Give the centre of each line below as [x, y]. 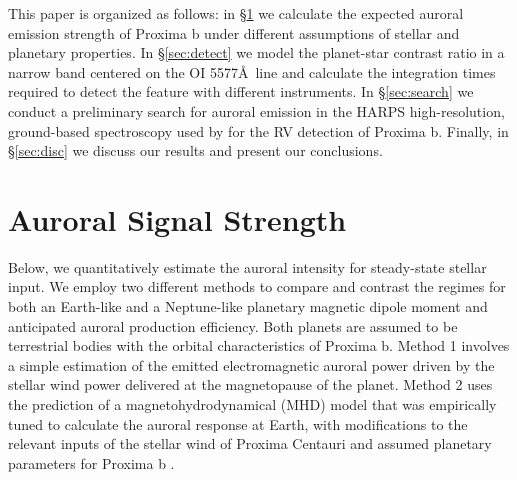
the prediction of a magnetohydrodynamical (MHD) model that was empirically [252, 404]
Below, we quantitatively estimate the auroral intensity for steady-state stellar [247, 266]
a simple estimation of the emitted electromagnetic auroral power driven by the [251, 364]
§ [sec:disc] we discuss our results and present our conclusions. [195, 150]
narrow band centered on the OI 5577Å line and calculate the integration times [252, 71]
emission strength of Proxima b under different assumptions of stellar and [234, 32]
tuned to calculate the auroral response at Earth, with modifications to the [238, 423]
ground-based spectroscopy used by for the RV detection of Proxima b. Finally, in [258, 130]
